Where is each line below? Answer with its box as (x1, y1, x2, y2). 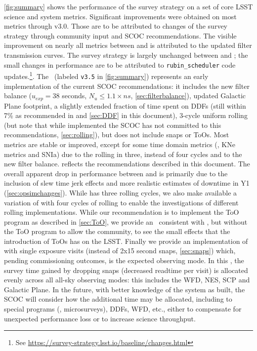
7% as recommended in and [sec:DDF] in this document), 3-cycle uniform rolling (4, 110, 248, 120)
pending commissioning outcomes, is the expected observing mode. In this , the (4, 255, 244, 266)
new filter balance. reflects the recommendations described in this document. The (4, 158, 250, 169)
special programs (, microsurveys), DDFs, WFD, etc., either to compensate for (4, 304, 242, 314)
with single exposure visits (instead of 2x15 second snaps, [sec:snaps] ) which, (4, 245, 236, 256)
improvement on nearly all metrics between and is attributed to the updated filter (4, 40, 252, 50)
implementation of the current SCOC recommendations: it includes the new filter (4, 80, 250, 91)
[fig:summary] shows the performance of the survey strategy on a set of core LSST (4, 1, 253, 11)
